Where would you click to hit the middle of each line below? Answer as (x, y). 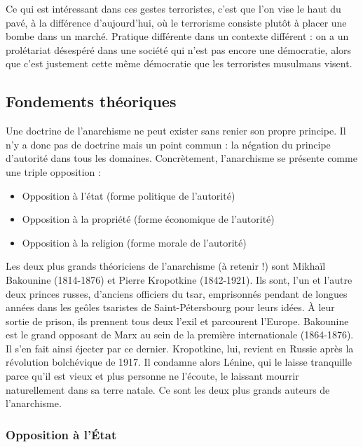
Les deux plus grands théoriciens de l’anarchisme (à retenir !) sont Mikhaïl (166, 266)
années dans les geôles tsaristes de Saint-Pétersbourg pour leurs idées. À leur (170, 307)
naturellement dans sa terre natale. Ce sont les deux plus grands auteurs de (168, 389)
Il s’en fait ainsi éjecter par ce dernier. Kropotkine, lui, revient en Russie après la (180, 348)
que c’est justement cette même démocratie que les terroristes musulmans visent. (179, 63)
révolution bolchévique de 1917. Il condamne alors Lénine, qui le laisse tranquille (179, 362)
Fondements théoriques (91, 101)
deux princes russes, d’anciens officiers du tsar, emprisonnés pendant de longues (177, 293)
